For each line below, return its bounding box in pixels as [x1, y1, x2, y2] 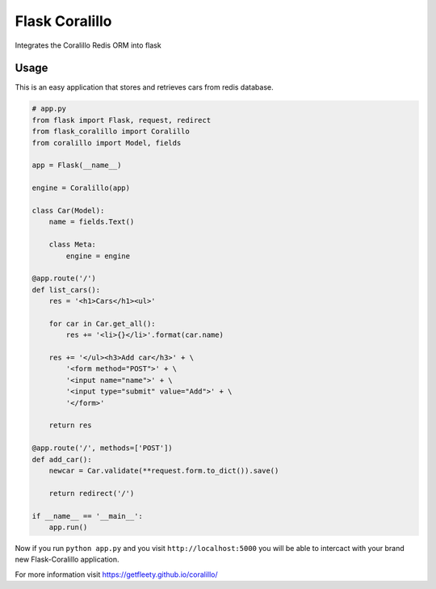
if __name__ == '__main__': [31, 511, 143, 520]
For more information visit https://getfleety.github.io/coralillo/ [15, 570, 218, 579]
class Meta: [48, 240, 97, 250]
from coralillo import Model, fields [31, 138, 182, 147]
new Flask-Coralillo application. [15, 554, 120, 565]
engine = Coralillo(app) [31, 183, 131, 193]
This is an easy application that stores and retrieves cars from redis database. [15, 82, 274, 92]
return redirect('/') [48, 489, 135, 498]
